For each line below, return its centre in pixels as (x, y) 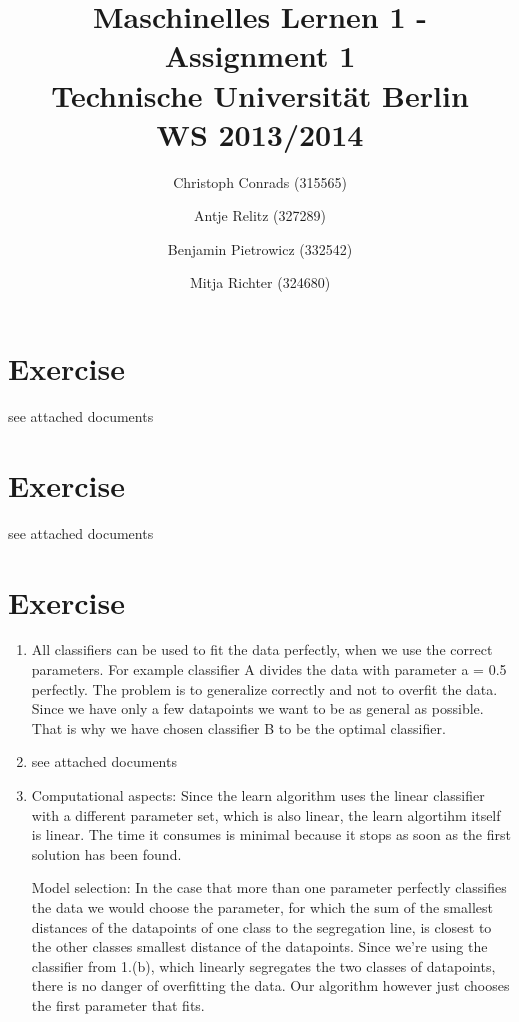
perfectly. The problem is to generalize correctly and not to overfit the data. (264, 688)
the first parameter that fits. (118, 1004)
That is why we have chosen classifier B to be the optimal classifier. (238, 727)
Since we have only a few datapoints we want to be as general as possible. (257, 708)
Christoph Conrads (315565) (260, 181)
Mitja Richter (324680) (260, 282)
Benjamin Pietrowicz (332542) (260, 248)
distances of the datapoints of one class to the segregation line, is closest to (261, 926)
